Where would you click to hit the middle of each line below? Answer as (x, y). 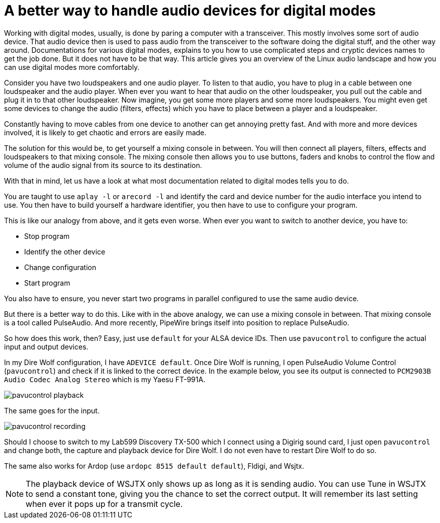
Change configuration (60, 267)
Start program (47, 283)
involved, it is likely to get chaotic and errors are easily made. (105, 132)
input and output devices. (46, 346)
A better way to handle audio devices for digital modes (190, 11)
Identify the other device (65, 251)
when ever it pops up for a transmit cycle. (104, 504)
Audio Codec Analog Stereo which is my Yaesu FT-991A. (105, 379)
